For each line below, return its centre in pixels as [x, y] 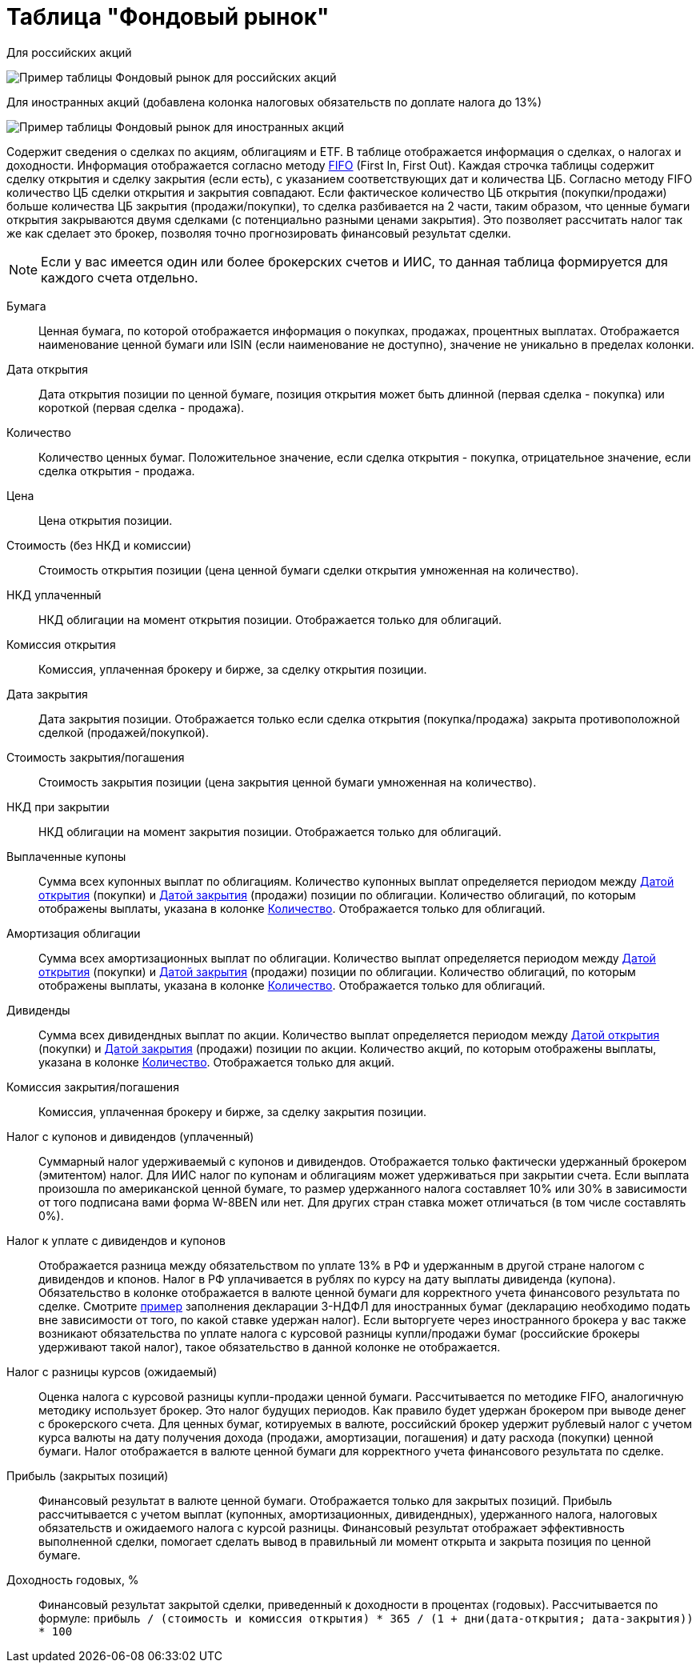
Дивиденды [38, 1010]
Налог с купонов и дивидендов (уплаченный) [130, 1136]
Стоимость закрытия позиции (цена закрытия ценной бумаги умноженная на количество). [288, 782]
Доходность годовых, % [73, 1579]
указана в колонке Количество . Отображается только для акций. [217, 1062]
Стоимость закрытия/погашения [96, 757]
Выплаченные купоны [66, 856]
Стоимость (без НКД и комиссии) [99, 545]
